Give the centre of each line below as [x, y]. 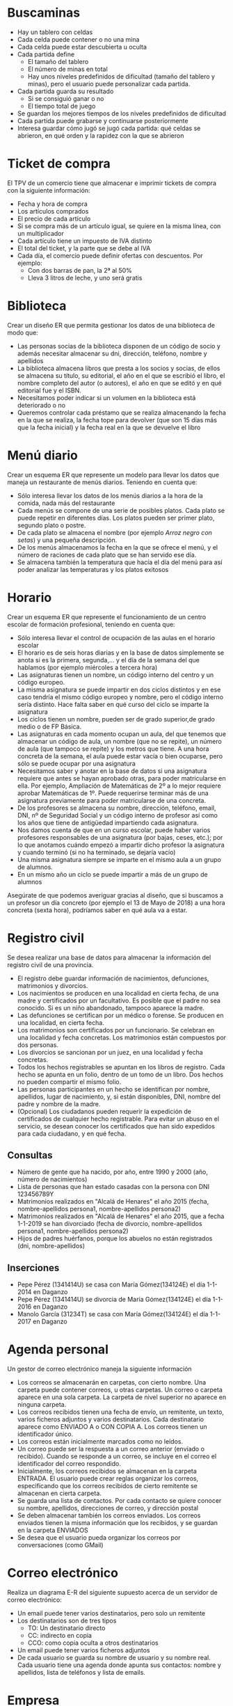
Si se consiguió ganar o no [66, 98]
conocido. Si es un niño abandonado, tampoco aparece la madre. [111, 1007]
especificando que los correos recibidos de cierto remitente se [107, 1486]
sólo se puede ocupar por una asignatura [76, 763]
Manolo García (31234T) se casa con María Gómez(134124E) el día [113, 1314]
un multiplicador [40, 233]
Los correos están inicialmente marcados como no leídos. [100, 1442]
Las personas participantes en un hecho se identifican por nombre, [113, 1089]
